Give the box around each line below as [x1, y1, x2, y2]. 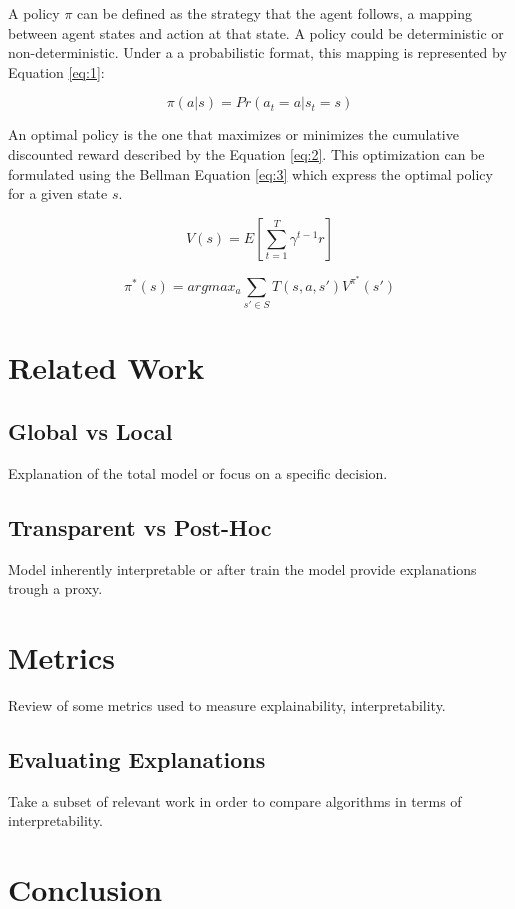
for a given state [8, 183, 108, 204]
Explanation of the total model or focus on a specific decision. [8, 462, 388, 483]
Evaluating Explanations [8, 743, 266, 774]
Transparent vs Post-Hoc [8, 511, 272, 542]
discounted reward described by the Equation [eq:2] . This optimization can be [8, 143, 485, 164]
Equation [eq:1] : [8, 61, 105, 82]
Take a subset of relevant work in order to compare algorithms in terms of [8, 790, 462, 811]
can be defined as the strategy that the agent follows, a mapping [77, 3, 473, 23]
